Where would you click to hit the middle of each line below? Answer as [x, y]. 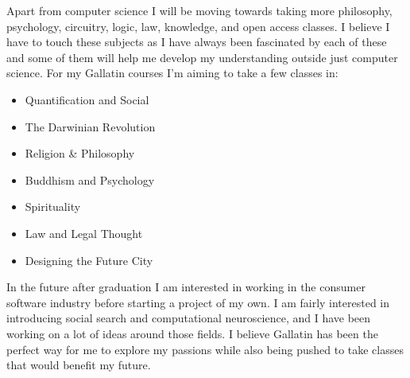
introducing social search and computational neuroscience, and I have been [189, 318]
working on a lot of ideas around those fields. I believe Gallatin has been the [192, 333]
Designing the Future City [89, 260]
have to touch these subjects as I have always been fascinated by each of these [197, 42]
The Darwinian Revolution [90, 126]
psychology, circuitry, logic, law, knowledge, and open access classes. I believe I [198, 26]
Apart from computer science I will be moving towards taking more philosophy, [199, 10]
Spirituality [53, 207]
